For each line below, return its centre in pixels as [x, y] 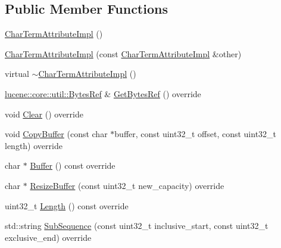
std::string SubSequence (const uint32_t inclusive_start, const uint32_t [137, 226]
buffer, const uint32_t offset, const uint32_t [196, 134]
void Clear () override [44, 114]
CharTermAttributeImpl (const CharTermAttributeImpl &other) [123, 53]
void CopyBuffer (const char [56, 134]
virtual [17, 74]
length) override [34, 145]
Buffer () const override [73, 165]
